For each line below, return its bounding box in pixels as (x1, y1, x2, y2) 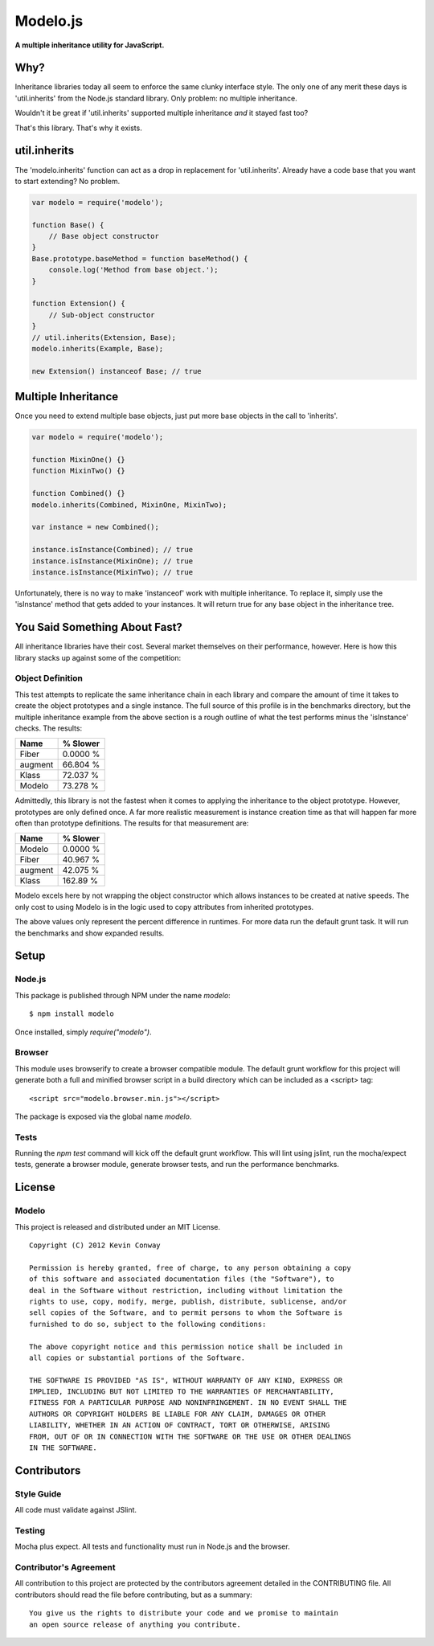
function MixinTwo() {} (31, 466, 126, 476)
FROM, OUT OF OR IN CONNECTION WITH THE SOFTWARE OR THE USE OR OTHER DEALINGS (29, 1431, 351, 1441)
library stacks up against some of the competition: (14, 653, 182, 662)
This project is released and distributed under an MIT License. (14, 1222, 221, 1231)
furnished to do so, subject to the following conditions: (29, 1319, 267, 1329)
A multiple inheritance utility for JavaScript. (14, 40, 165, 50)
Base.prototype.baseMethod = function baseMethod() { (31, 254, 248, 263)
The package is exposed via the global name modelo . (14, 1112, 192, 1121)
